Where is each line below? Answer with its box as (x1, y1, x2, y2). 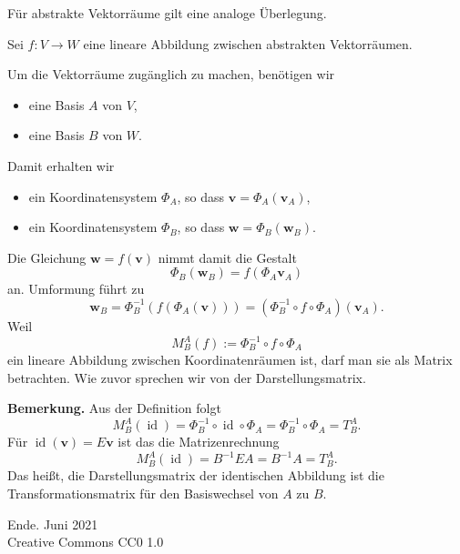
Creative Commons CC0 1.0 (7, 532, 164, 551)
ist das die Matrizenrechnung (118, 432, 280, 451)
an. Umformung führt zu (7, 279, 145, 298)
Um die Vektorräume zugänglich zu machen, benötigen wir (7, 65, 335, 84)
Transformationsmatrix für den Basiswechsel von (7, 484, 279, 502)
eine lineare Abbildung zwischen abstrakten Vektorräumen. (83, 34, 413, 53)
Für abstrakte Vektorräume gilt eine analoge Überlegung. (7, 4, 327, 22)
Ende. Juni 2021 (7, 514, 98, 533)
